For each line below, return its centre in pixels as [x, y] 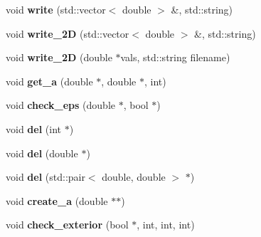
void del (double [42, 153]
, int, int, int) [166, 225]
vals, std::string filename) [175, 57]
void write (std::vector [56, 9]
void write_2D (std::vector [68, 33]
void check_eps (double [61, 105]
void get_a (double [49, 81]
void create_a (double [57, 200]
